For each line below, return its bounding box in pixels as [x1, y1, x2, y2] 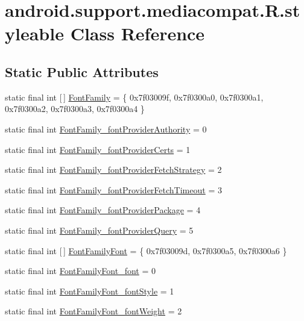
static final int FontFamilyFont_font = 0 [5, 264, 156, 277]
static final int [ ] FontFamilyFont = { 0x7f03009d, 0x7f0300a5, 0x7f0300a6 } [5, 244, 287, 257]
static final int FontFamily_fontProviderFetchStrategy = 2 [5, 163, 222, 176]
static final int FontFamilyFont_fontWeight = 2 [5, 305, 182, 317]
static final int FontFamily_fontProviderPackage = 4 [5, 204, 201, 216]
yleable [5, 21, 64, 46]
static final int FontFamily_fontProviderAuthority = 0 [5, 122, 207, 135]
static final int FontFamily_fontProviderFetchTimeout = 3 [5, 183, 222, 196]
